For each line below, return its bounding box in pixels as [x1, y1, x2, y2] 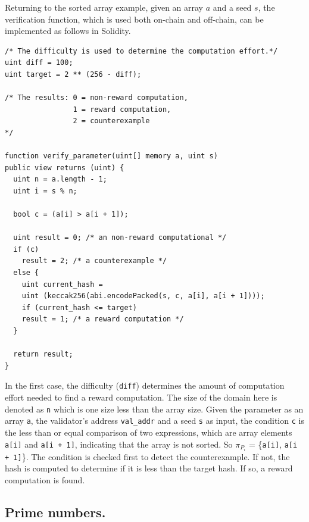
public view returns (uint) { [5, 163, 124, 172]
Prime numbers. [5, 502, 106, 521]
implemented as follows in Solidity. [5, 24, 131, 37]
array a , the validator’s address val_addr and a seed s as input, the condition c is [5, 414, 304, 427]
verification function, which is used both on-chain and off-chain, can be [5, 12, 264, 25]
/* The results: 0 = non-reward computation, [5, 93, 188, 102]
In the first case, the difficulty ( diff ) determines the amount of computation [5, 379, 285, 392]
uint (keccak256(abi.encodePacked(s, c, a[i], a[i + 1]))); [21, 292, 265, 301]
